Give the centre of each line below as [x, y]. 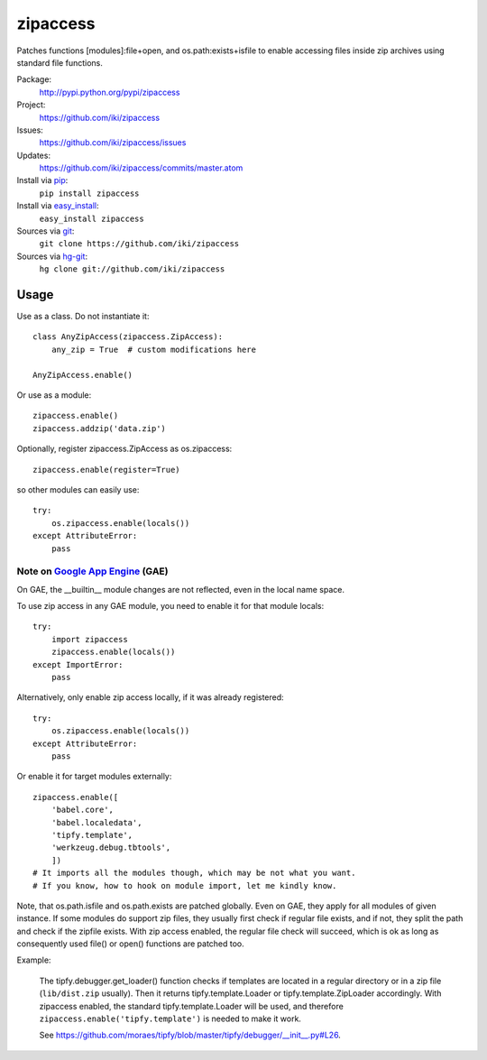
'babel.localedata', [96, 822]
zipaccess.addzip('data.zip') [100, 428]
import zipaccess [89, 639]
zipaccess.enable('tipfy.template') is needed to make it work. [170, 1019]
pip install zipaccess [89, 193]
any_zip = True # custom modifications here [154, 349]
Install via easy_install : [58, 206]
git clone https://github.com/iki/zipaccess [139, 244]
